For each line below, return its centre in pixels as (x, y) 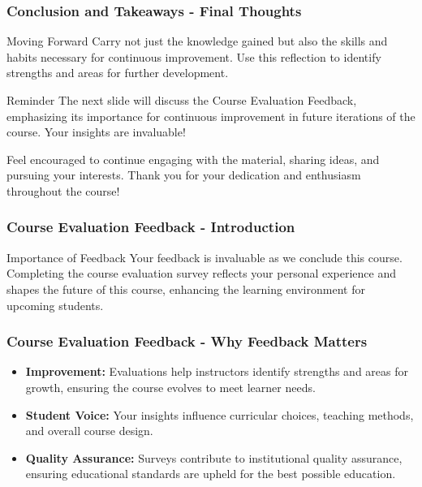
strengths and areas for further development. (118, 73)
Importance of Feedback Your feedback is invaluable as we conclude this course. (205, 257)
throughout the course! (63, 190)
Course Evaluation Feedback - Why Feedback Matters (187, 341)
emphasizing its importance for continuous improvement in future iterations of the (211, 116)
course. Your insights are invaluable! (96, 132)
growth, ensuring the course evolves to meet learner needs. (170, 387)
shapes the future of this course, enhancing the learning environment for (186, 289)
